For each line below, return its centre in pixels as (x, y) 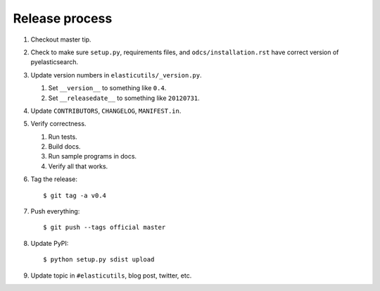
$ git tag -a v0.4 (75, 195)
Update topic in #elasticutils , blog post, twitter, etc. (111, 275)
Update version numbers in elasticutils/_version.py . (116, 75)
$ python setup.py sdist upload (99, 260)
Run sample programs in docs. (93, 156)
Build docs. (64, 147)
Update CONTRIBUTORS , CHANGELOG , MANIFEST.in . (106, 111)
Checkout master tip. (61, 39)
